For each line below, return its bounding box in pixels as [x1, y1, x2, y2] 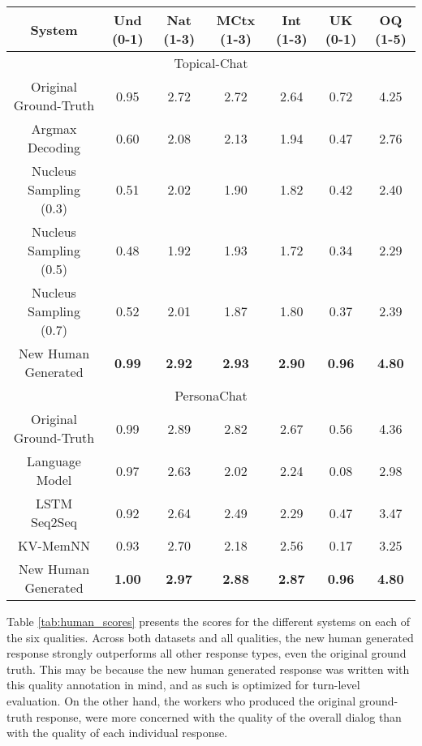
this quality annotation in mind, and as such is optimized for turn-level [6, 676, 360, 693]
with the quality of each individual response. [6, 724, 228, 741]
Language [27, 452, 81, 470]
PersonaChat [174, 386, 248, 405]
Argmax [31, 119, 77, 138]
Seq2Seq [31, 512, 77, 531]
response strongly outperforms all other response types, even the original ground [6, 645, 407, 662]
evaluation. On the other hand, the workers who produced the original [6, 692, 356, 709]
